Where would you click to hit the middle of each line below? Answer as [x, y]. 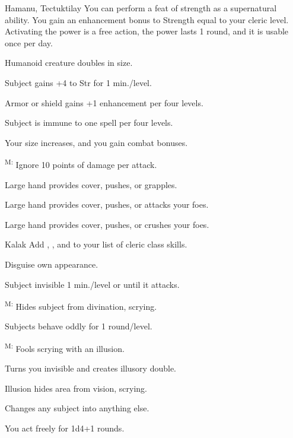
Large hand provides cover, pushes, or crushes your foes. [107, 224]
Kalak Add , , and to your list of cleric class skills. [96, 244]
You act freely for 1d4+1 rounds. [65, 428]
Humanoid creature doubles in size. [69, 63]
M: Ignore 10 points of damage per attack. [81, 164]
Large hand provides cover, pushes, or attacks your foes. [107, 204]
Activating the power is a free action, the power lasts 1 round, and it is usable [147, 31]
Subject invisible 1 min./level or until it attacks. [92, 284]
